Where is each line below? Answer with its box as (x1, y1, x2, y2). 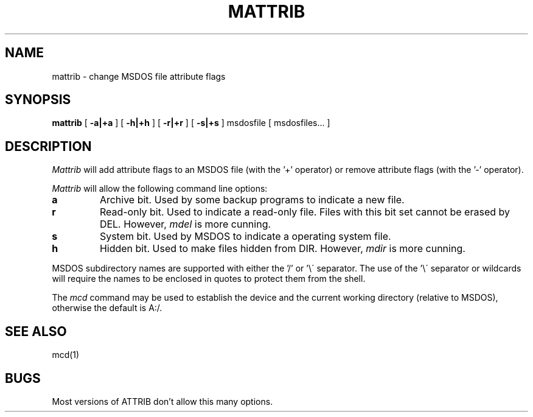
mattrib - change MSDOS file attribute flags (52, 71, 226, 82)
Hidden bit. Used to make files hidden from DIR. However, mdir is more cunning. (99, 242, 465, 255)
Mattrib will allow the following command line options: (52, 183, 268, 194)
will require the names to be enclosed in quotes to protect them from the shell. (52, 273, 366, 284)
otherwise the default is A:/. (52, 303, 162, 314)
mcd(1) (52, 349, 80, 360)
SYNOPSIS (5, 92, 71, 108)
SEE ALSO (5, 323, 67, 339)
